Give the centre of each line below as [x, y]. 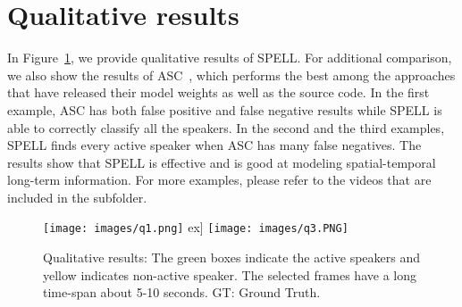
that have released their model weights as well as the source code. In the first [218, 92]
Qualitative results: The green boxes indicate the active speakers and [232, 257]
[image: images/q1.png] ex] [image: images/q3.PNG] [196, 227]
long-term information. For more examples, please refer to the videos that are [219, 180]
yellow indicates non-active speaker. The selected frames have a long [230, 274]
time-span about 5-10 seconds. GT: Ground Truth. [182, 292]
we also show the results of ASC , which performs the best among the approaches [231, 75]
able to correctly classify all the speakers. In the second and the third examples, [226, 127]
